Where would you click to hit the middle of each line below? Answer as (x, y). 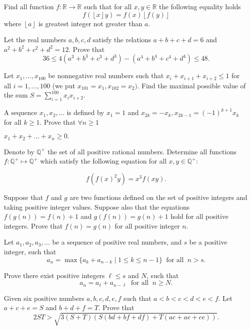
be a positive (208, 242)
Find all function (29, 6)
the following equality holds (200, 6)
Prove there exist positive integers (54, 275)
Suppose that (24, 197)
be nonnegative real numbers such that (106, 75)
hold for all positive (200, 216)
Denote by (19, 151)
